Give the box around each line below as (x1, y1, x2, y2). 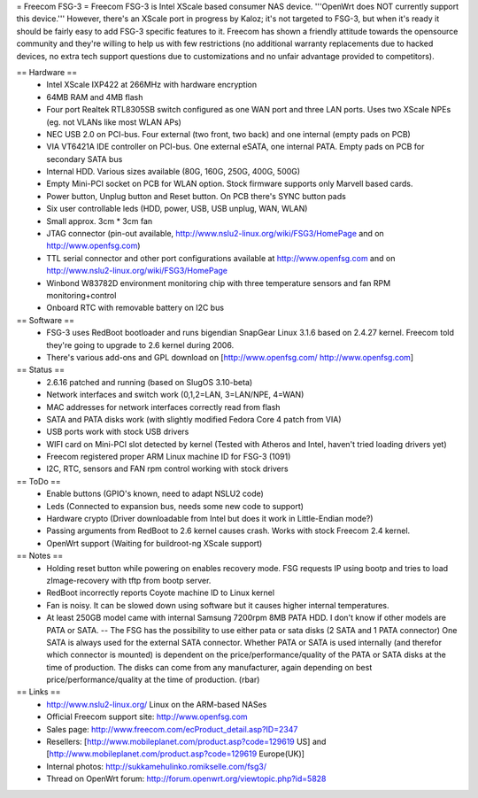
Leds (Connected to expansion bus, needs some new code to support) (46, 500, 305, 511)
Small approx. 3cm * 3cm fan (46, 215, 153, 226)
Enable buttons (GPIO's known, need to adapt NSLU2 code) (46, 488, 265, 500)
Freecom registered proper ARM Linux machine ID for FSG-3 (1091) (46, 452, 291, 462)
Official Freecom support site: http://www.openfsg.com (46, 711, 248, 722)
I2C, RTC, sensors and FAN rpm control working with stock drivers (46, 463, 289, 474)
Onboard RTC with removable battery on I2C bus (46, 302, 225, 314)
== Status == (16, 364, 66, 376)
